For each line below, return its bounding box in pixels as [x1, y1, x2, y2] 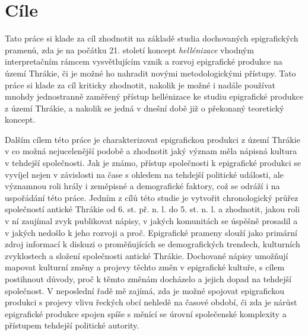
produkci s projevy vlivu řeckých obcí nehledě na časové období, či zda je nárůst [5, 296, 297, 308]
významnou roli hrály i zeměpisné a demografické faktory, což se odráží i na [5, 180, 280, 192]
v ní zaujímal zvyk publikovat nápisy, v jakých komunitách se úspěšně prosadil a [5, 215, 298, 227]
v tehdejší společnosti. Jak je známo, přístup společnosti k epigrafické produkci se [5, 157, 301, 169]
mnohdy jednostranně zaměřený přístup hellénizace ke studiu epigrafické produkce [5, 90, 303, 103]
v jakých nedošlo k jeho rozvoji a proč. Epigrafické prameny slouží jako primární [5, 226, 297, 238]
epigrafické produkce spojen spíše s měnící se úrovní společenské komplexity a [5, 307, 287, 320]
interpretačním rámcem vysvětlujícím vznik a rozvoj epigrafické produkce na [5, 55, 282, 68]
